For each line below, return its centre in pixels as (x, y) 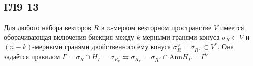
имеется (232, 27)
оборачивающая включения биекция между (69, 37)
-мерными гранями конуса (180, 37)
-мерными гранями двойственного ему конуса (102, 47)
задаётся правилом (32, 56)
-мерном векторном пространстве (161, 27)
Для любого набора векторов (48, 27)
